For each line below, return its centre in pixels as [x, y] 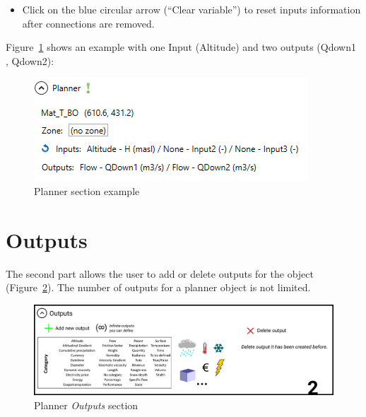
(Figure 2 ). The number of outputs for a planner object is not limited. [158, 287]
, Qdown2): [30, 60]
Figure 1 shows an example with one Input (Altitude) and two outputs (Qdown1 [181, 47]
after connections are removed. [88, 23]
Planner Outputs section [86, 405]
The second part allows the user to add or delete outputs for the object [160, 273]
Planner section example [87, 190]
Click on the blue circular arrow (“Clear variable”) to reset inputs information [191, 9]
